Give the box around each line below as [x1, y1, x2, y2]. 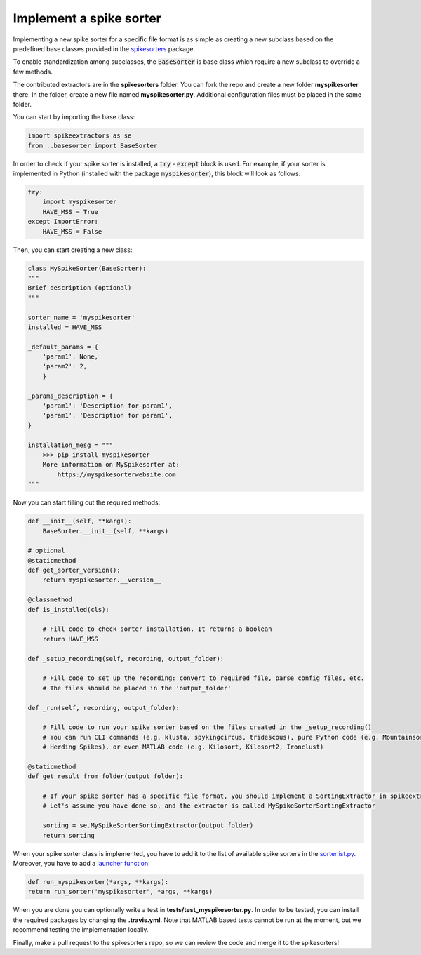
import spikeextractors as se [27, 132, 132, 140]
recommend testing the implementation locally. [13, 926, 149, 934]
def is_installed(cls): [27, 606, 110, 613]
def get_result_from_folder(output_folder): [27, 773, 184, 780]
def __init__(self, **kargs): [27, 517, 132, 526]
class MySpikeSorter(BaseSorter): [27, 264, 147, 272]
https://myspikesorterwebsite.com [57, 470, 176, 479]
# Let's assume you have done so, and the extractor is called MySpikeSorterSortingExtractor [42, 802, 375, 810]
